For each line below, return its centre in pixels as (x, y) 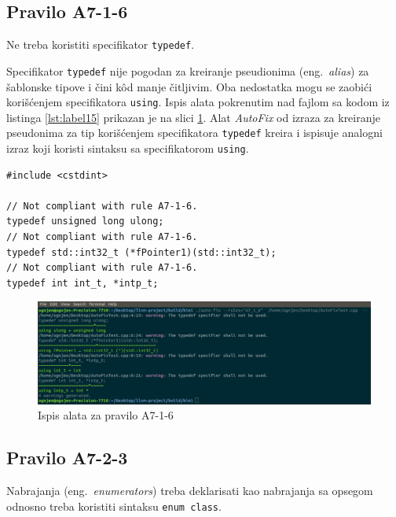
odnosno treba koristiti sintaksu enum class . (114, 506)
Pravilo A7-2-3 (67, 458)
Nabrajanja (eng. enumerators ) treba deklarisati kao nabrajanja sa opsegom (190, 491)
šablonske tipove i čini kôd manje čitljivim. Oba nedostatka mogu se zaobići (189, 86)
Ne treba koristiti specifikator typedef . (101, 44)
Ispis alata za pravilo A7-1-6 (106, 415)
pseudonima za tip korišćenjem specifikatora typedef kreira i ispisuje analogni (194, 133)
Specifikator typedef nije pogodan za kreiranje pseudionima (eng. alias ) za (188, 70)
